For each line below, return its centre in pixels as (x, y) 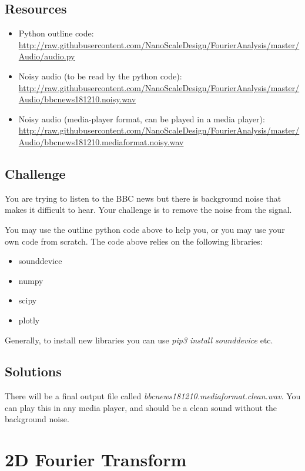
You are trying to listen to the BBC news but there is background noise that (143, 198)
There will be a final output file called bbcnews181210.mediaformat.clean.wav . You (153, 396)
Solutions (33, 371)
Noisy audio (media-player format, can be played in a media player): (142, 118)
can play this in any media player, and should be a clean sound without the (141, 407)
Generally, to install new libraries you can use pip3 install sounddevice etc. (139, 340)
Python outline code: (56, 33)
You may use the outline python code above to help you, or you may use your (145, 229)
